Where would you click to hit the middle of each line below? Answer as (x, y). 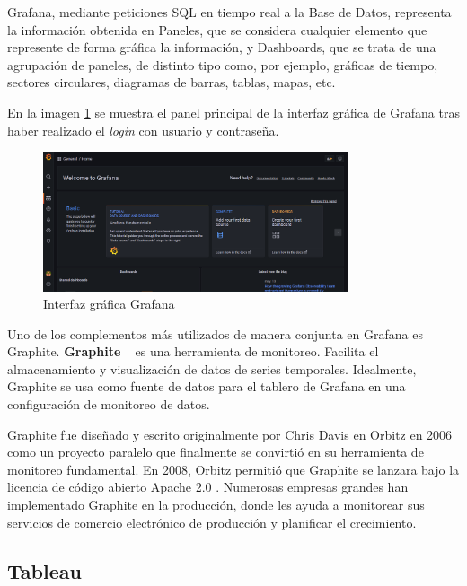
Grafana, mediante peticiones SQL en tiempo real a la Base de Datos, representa (229, 12)
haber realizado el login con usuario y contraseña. (143, 130)
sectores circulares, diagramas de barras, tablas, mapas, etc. (172, 82)
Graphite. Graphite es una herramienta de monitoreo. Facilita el (193, 351)
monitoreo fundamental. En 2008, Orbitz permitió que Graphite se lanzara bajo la (233, 469)
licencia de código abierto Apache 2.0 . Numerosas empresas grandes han (208, 487)
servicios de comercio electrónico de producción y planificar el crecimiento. (212, 522)
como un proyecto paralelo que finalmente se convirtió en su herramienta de (216, 452)
